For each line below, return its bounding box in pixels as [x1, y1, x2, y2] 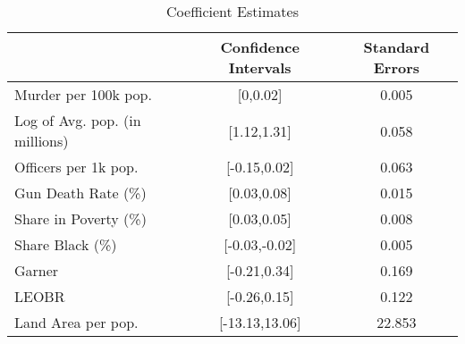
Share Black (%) [14, 234, 117, 255]
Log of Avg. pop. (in [14, 110, 141, 130]
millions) [14, 130, 69, 151]
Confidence [220, 37, 300, 57]
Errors [373, 57, 420, 78]
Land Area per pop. [14, 312, 139, 332]
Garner [14, 260, 59, 281]
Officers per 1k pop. [14, 156, 139, 177]
